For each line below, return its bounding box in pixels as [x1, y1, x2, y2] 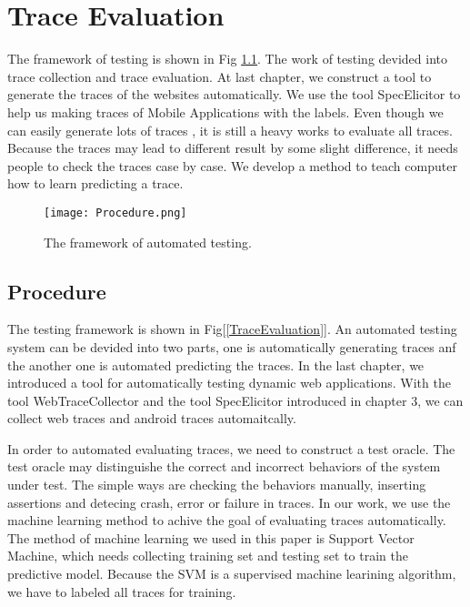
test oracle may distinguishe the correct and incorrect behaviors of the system [7, 457, 441, 476]
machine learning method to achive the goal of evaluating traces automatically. [7, 511, 446, 530]
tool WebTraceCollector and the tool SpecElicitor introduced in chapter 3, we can [7, 390, 464, 410]
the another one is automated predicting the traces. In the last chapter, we [7, 355, 425, 374]
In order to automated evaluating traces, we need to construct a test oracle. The [7, 439, 455, 458]
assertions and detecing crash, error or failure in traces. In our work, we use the [7, 492, 451, 511]
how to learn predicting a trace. [7, 174, 184, 193]
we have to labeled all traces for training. [7, 582, 236, 601]
